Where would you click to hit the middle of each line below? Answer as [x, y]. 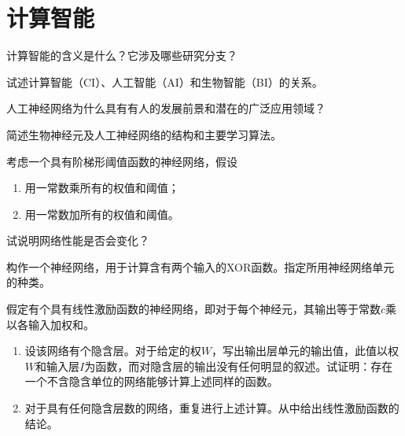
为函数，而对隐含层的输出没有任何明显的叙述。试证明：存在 [239, 366]
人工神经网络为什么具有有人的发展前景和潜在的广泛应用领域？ [166, 108]
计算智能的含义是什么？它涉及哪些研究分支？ [122, 55]
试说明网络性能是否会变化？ [78, 240]
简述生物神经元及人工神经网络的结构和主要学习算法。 [144, 134]
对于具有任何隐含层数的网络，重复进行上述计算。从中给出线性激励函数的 [212, 408]
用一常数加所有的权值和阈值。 [102, 214]
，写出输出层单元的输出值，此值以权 [306, 351]
